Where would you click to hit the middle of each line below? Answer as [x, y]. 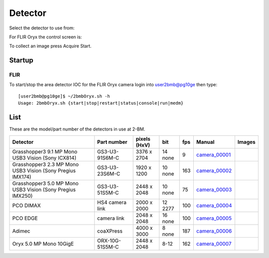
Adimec [21, 231]
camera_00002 [214, 170]
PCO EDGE [25, 218]
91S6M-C [108, 158]
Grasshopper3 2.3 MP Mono [46, 164]
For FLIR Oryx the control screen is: [46, 37]
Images [247, 142]
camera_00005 [214, 218]
